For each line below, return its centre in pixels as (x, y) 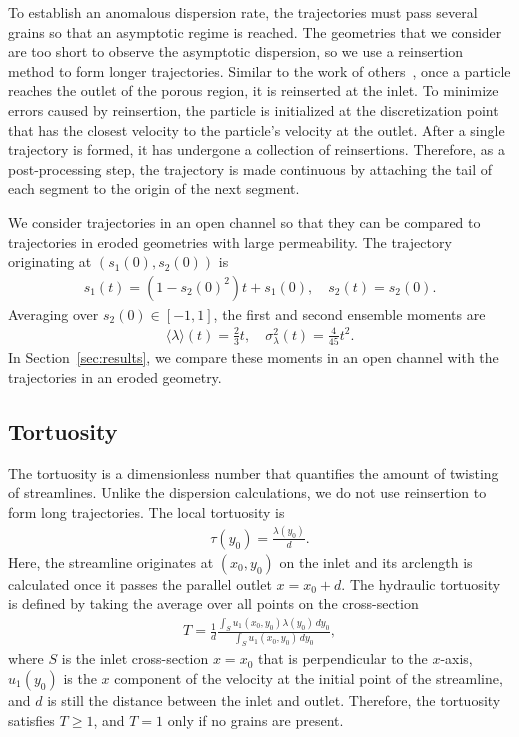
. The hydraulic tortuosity (421, 583)
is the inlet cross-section (135, 658)
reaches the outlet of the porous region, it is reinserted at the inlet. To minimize (253, 90)
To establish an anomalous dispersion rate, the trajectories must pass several (243, 12)
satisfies (31, 719)
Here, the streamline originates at (111, 561)
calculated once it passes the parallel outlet (140, 583)
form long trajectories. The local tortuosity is (146, 511)
